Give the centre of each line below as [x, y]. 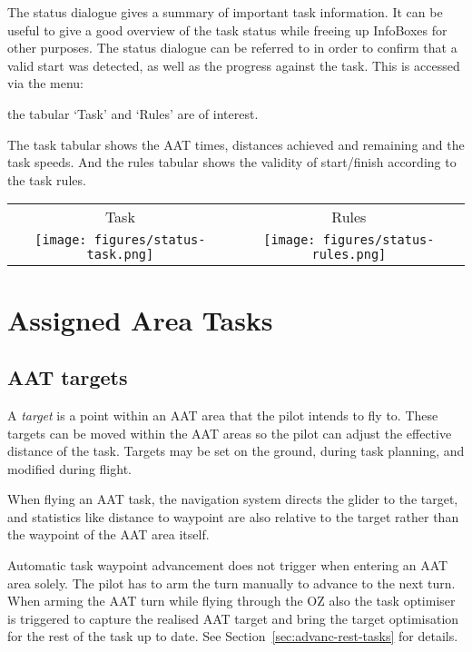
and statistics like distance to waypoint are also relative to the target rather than [233, 516]
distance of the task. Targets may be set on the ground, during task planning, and [236, 451]
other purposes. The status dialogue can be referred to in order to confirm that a [232, 48]
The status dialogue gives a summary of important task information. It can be [225, 12]
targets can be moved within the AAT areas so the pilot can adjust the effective [230, 433]
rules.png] [349, 255]
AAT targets [68, 377]
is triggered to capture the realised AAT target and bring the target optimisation [233, 618]
